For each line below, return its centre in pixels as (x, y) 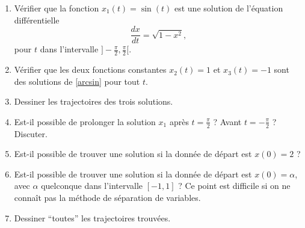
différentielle (37, 20)
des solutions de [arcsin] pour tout (77, 81)
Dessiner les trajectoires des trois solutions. (94, 101)
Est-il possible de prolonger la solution (85, 121)
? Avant (227, 121)
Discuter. (31, 133)
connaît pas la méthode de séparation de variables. (107, 198)
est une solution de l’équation (229, 8)
